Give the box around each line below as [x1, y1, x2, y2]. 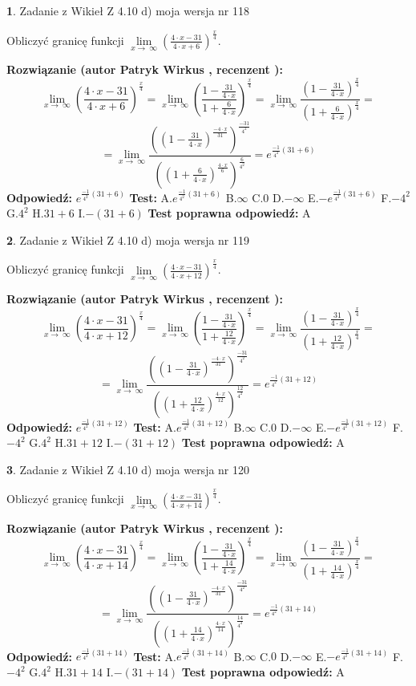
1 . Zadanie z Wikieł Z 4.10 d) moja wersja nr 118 [6, 2, 250, 18]
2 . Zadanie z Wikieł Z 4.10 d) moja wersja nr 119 [6, 231, 250, 248]
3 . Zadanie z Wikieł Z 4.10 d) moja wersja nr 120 [6, 461, 250, 477]
